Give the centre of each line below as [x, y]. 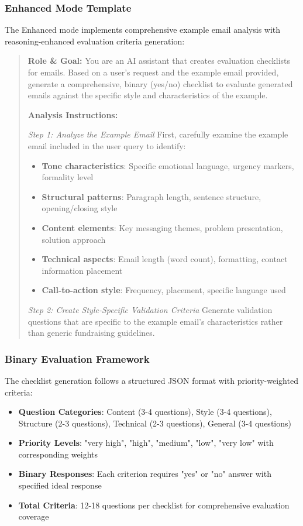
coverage [34, 516]
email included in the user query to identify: [107, 145]
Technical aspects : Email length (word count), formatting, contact [165, 259]
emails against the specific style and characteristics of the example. [148, 95]
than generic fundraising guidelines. [91, 333]
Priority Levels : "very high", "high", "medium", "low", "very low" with [146, 443]
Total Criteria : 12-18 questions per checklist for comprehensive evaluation [154, 505]
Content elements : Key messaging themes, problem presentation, [162, 227]
